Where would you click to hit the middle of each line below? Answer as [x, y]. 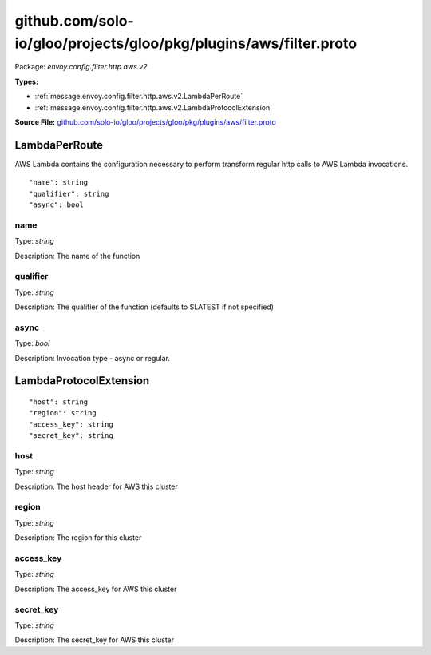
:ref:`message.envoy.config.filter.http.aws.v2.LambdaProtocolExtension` [154, 107]
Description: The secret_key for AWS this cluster [95, 640]
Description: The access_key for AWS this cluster [96, 589]
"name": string [59, 183]
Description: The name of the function [77, 256]
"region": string [63, 413]
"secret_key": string [71, 436]
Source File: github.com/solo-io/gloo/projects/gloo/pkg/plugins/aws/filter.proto [146, 122]
